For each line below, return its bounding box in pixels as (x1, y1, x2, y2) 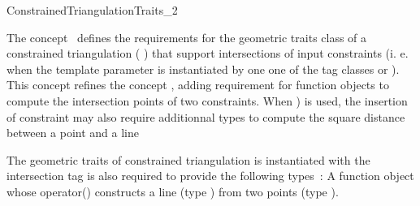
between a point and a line (6, 124, 139, 141)
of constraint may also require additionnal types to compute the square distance (6, 108, 405, 125)
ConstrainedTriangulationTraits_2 (6, 2, 178, 18)
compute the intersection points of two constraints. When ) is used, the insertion (6, 92, 408, 109)
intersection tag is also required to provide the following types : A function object (6, 167, 414, 184)
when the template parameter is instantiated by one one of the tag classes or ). (6, 60, 400, 77)
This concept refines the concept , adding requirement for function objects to (6, 76, 389, 93)
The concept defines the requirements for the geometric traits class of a (6, 28, 367, 45)
